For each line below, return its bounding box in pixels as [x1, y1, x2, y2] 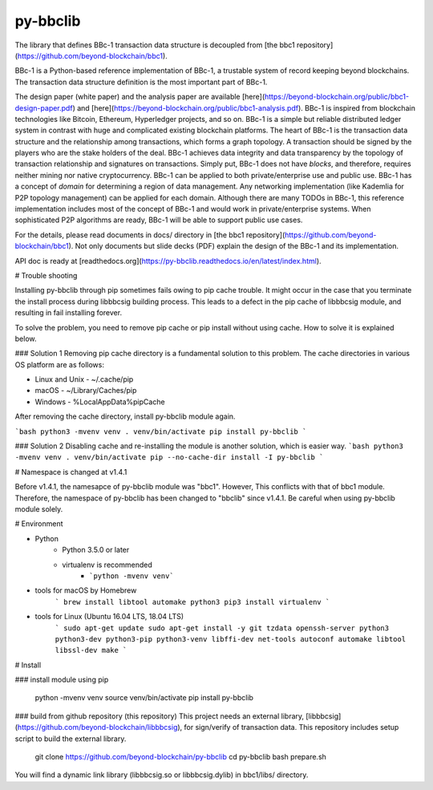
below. [14, 334, 37, 343]
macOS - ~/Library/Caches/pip [34, 386, 137, 395]
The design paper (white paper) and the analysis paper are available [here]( [14, 92, 265, 102]
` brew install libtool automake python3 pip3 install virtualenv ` [55, 598, 330, 606]
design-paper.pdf [14, 103, 73, 112]
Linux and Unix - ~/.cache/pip [34, 375, 134, 384]
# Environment [14, 519, 63, 529]
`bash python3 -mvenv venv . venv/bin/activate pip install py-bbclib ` [14, 427, 307, 436]
